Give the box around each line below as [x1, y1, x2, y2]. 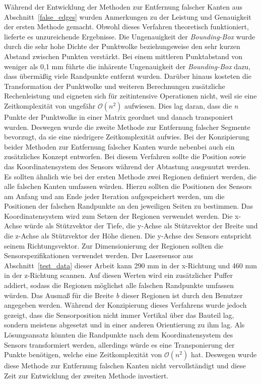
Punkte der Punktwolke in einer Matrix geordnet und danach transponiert [4, 111, 233, 122]
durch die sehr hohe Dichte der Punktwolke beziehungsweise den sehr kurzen [4, 41, 240, 52]
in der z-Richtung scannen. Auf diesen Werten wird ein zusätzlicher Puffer [4, 270, 233, 280]
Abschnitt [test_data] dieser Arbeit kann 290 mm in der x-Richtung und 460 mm [4, 260, 257, 270]
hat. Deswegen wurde [190, 349, 257, 360]
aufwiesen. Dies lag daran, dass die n [124, 100, 238, 111]
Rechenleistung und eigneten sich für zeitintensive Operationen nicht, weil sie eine [4, 90, 257, 101]
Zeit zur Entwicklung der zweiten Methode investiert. [4, 370, 169, 380]
